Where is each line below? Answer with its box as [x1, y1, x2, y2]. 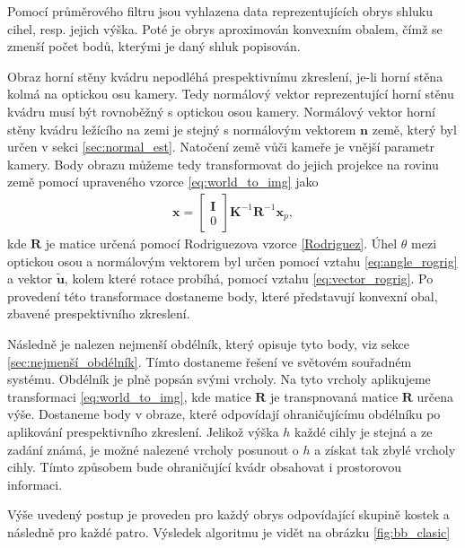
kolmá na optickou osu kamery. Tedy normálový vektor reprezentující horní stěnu [7, 84, 454, 103]
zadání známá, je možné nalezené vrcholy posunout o [7, 439, 299, 458]
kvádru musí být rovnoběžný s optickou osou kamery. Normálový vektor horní [7, 101, 435, 120]
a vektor [7, 269, 53, 288]
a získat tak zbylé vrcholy [314, 439, 456, 458]
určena [417, 387, 454, 405]
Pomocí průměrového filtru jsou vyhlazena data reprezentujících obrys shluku [7, 2, 433, 20]
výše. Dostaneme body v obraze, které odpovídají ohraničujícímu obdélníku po [7, 404, 441, 423]
